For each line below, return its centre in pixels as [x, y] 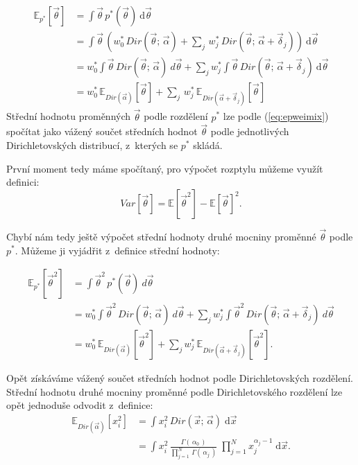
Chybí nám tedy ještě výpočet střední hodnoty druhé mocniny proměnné [161, 236]
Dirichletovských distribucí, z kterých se [92, 144]
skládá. [208, 144]
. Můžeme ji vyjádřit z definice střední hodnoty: [117, 250]
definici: [23, 182]
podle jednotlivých [250, 131]
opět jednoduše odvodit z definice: [80, 405]
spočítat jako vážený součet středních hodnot [102, 131]
